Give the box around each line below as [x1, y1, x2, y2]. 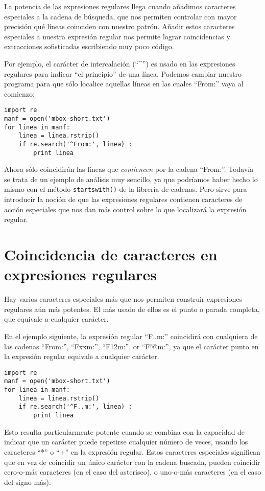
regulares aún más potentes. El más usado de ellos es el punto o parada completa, [4, 303, 260, 314]
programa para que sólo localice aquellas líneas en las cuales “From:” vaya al [4, 78, 244, 89]
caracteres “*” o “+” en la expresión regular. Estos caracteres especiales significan [4, 446, 260, 457]
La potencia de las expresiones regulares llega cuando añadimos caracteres [4, 1, 236, 11]
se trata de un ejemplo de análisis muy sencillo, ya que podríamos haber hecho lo [4, 173, 258, 184]
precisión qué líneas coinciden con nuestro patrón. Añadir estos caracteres [4, 21, 235, 32]
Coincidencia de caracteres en [4, 244, 218, 265]
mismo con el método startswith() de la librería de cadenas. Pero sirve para [4, 184, 247, 194]
